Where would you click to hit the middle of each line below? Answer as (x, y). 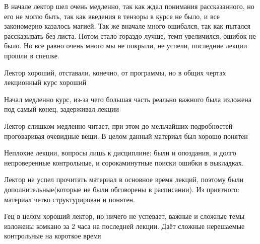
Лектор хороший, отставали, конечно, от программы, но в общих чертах (115, 72)
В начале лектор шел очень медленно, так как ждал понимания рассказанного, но (129, 6)
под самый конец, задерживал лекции (61, 109)
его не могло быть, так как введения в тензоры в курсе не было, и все (112, 16)
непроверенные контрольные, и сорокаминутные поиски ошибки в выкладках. (124, 162)
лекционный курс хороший (45, 82)
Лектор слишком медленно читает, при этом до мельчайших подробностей (118, 126)
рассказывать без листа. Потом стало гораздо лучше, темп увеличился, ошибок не (130, 35)
